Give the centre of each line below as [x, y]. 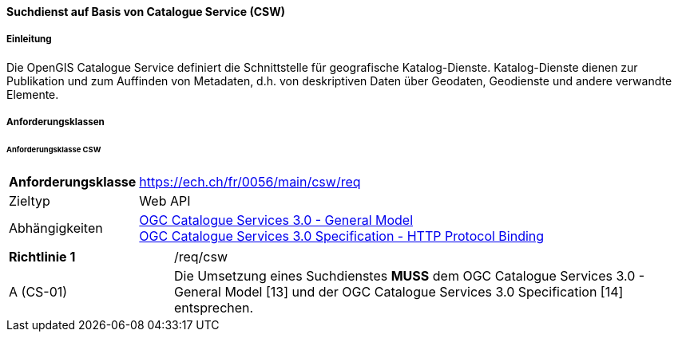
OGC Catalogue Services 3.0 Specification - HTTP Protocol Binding [342, 236]
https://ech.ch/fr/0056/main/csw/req [250, 181]
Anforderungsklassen [56, 122]
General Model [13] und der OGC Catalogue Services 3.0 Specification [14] [398, 291]
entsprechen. [214, 307]
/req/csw [201, 256]
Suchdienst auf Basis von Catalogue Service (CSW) [146, 12]
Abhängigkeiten [56, 228]
